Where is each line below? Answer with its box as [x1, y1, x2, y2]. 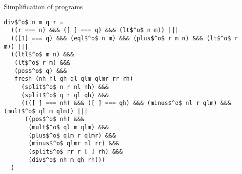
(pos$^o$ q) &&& [14, 67, 67, 74]
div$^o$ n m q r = [4, 18, 63, 26]
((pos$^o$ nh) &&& [24, 116, 84, 123]
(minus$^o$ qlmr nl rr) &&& [28, 140, 120, 147]
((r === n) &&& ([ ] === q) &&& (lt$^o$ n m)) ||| [11, 27, 179, 34]
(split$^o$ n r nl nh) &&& [21, 83, 109, 90]
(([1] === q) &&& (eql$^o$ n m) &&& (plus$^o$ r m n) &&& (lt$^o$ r [11, 35, 238, 42]
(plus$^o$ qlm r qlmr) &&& [28, 132, 116, 139]
